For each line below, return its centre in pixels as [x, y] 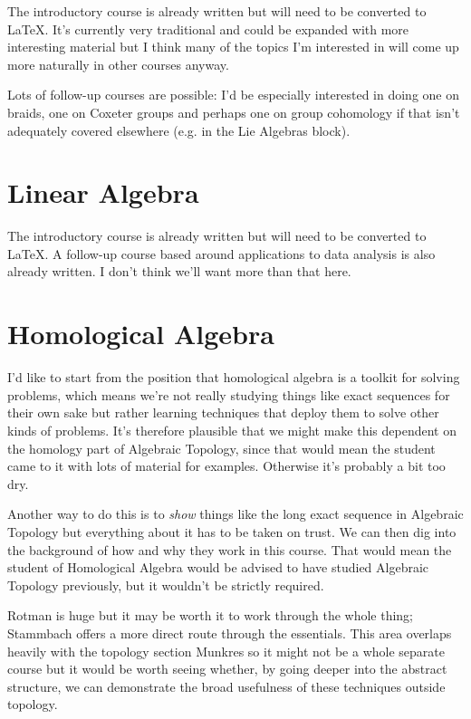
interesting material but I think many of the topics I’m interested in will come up [233, 47]
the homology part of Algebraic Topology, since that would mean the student [221, 448]
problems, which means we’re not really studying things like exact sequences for [229, 394]
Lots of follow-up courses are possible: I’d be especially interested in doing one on [233, 95]
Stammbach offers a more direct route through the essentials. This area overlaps [230, 633]
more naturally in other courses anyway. [118, 64]
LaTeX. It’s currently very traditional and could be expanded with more [208, 29]
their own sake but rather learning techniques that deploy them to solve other [223, 412]
